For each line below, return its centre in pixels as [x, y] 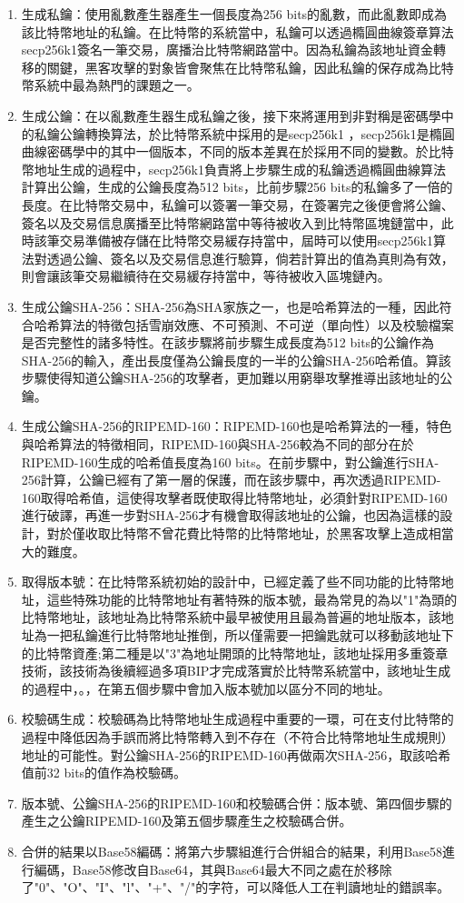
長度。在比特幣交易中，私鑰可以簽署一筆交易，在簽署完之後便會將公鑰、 [237, 204]
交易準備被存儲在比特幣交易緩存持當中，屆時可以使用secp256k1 [246, 241]
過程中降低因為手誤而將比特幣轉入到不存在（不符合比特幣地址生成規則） [237, 736]
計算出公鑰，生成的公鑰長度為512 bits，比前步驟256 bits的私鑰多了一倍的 [237, 187]
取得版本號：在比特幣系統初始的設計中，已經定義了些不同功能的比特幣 [231, 582]
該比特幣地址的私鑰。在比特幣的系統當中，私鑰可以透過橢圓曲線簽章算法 [237, 31]
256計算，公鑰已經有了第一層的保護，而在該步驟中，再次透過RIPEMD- [231, 480]
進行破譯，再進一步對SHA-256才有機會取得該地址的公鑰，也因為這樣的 [231, 515]
